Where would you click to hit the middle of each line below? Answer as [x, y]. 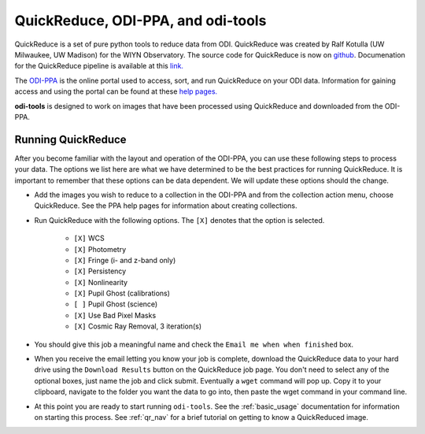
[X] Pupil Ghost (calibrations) [122, 293]
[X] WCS [89, 238]
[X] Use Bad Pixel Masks [115, 315]
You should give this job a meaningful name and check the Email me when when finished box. [194, 344]
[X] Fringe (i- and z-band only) [125, 260]
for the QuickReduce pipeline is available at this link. [99, 66]
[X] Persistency [100, 271]
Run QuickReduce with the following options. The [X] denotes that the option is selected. [179, 220]
